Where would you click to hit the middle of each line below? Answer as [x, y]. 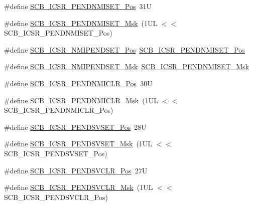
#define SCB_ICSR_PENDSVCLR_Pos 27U [76, 170]
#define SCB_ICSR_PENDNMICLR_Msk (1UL [81, 100]
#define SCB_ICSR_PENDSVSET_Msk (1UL [78, 144]
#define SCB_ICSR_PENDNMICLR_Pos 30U [78, 83]
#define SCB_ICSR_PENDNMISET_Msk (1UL [81, 23]
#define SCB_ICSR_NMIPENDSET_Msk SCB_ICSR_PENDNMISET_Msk [126, 66]
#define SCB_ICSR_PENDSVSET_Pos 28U [75, 127]
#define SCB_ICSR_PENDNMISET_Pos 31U [78, 6]
